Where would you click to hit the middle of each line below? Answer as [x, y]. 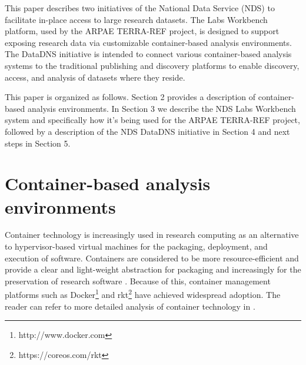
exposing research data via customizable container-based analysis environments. [148, 42]
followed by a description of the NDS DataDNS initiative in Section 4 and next [147, 131]
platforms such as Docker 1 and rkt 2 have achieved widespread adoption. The [143, 294]
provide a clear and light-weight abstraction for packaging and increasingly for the [153, 269]
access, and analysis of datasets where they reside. [95, 77]
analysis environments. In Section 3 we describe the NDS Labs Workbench [162, 108]
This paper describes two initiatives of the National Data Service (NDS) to [140, 8]
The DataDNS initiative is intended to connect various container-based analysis [148, 54]
